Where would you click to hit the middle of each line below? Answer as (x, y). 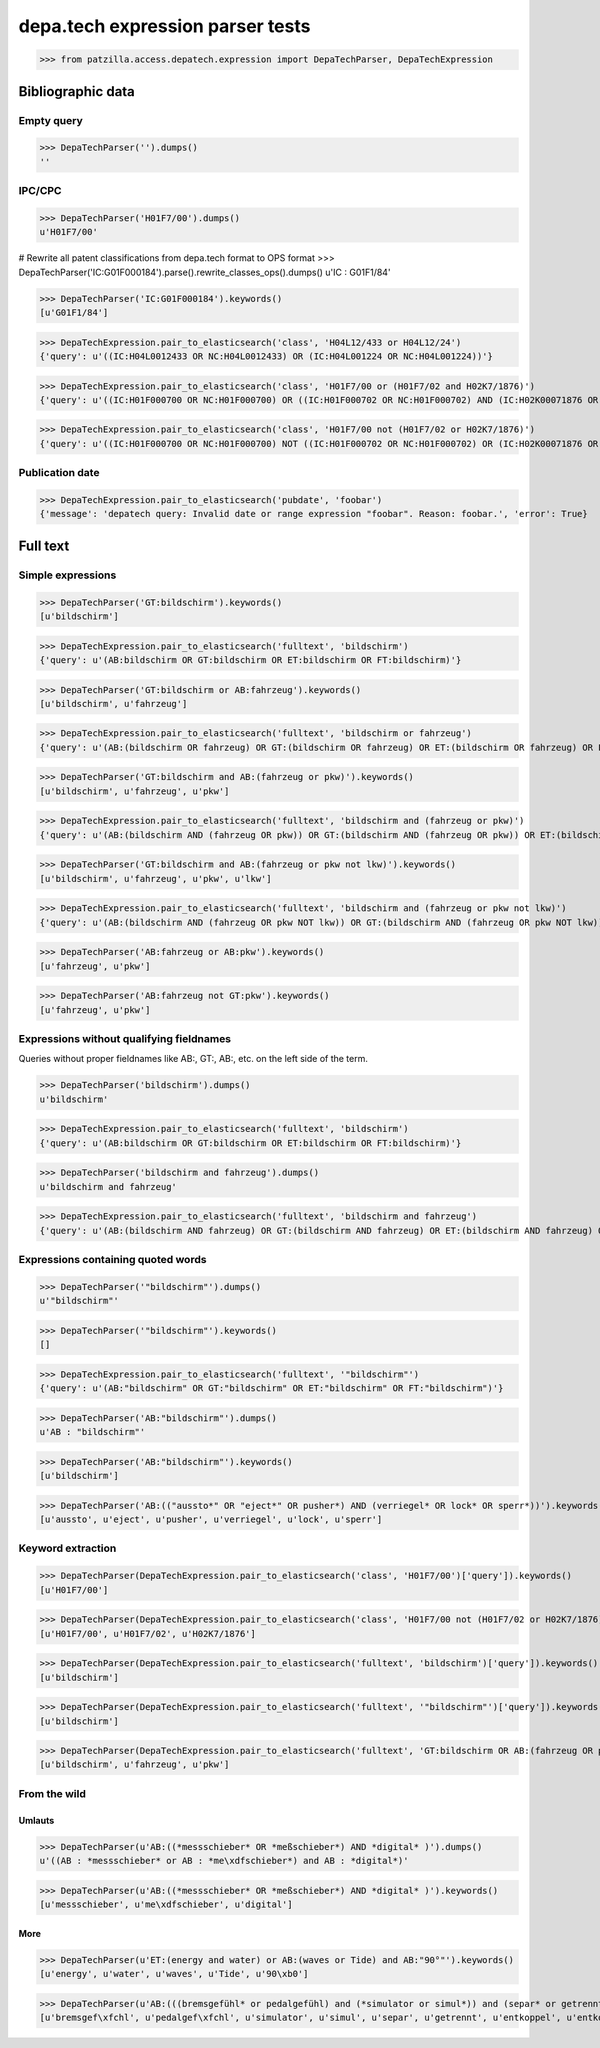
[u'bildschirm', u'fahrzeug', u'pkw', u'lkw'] (155, 878)
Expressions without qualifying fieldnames (125, 1039)
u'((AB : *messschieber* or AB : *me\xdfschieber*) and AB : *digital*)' (224, 1860)
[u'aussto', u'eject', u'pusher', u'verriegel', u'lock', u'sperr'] (211, 1519)
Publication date (59, 473)
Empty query (51, 120)
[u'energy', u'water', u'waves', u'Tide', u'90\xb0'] (174, 1973)
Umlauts (36, 1820)
